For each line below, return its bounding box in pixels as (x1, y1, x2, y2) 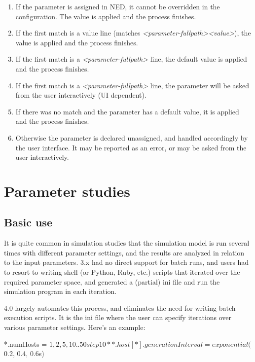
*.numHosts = (4, 338, 47, 349)
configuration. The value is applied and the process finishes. (15, 11, 196, 21)
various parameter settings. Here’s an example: (4, 322, 146, 332)
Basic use (4, 215, 52, 230)
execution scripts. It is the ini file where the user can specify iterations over (4, 312, 232, 323)
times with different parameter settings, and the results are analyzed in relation (4, 247, 245, 257)
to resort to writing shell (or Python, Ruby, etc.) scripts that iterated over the (4, 267, 240, 277)
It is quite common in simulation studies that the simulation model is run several (4, 238, 250, 248)
